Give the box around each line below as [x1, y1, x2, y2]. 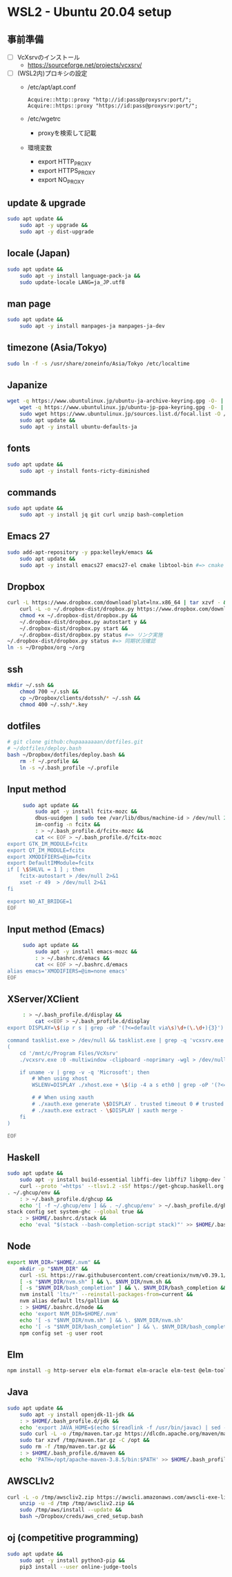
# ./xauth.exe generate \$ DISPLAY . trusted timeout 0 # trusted [32, 1101, 224, 1108]
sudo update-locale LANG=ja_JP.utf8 [19, 278, 126, 286]
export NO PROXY [37, 175, 85, 186]
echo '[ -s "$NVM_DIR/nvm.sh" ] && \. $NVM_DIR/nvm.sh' [19, 1317, 184, 1324]
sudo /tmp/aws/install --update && [19, 1506, 122, 1513]
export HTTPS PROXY [37, 166, 95, 177]
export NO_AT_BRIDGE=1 [7, 898, 72, 905]
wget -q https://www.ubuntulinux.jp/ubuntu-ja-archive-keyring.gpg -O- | [7, 397, 224, 405]
